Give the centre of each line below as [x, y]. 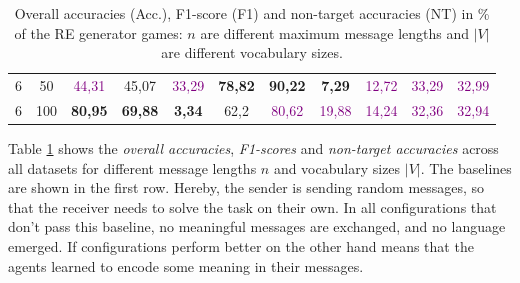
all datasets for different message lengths [132, 167]
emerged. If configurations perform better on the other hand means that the [241, 245]
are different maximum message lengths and [335, 32]
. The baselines [466, 167]
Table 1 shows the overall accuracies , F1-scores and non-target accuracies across [253, 147]
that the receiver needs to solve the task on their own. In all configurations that [252, 206]
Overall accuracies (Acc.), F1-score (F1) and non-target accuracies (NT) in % [252, 13]
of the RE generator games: [98, 32]
